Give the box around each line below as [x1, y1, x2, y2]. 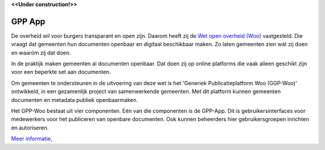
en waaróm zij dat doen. [11, 49, 72, 56]
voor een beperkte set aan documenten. [11, 68, 111, 76]
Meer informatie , [11, 135, 52, 142]
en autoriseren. [11, 124, 49, 131]
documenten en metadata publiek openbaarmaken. [11, 96, 138, 103]
